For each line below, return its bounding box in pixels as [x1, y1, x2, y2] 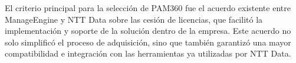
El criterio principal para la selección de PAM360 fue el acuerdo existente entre [5, 2, 291, 13]
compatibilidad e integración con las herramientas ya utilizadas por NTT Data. [5, 47, 291, 60]
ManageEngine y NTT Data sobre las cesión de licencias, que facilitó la [5, 13, 263, 25]
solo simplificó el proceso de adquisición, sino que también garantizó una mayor [5, 36, 291, 48]
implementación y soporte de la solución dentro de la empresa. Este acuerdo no [5, 24, 291, 37]
